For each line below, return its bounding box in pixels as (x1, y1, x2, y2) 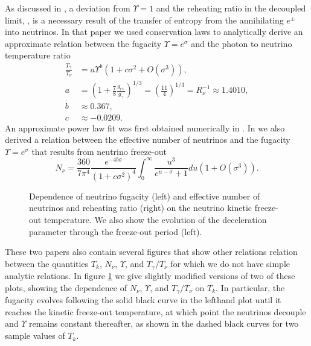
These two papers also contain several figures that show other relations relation (5, 245, 298, 258)
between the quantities (5, 257, 89, 269)
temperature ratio (5, 49, 71, 61)
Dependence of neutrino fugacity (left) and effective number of (29, 189, 260, 202)
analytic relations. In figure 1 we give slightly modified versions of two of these (5, 269, 295, 282)
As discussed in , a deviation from (5, 2, 130, 14)
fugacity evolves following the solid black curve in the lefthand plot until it (5, 294, 281, 306)
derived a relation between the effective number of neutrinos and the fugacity (5, 133, 290, 146)
